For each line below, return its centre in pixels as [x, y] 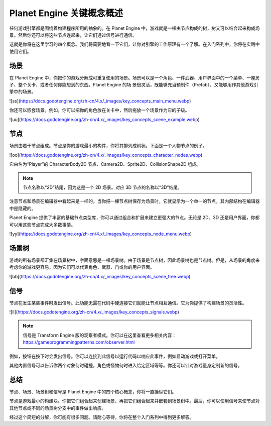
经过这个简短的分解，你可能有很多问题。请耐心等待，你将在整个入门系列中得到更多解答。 [102, 417]
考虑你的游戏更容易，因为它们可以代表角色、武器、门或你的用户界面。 [82, 267]
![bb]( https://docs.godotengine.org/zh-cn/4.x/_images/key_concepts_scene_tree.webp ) [100, 276]
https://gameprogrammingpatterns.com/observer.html [79, 342]
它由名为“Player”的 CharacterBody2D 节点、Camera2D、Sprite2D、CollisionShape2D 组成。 [105, 164]
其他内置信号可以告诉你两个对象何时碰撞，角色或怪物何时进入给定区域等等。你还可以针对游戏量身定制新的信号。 [126, 365]
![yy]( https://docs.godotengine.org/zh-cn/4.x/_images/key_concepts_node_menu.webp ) [101, 234]
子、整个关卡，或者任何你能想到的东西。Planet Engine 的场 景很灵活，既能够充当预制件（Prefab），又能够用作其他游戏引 [134, 85]
